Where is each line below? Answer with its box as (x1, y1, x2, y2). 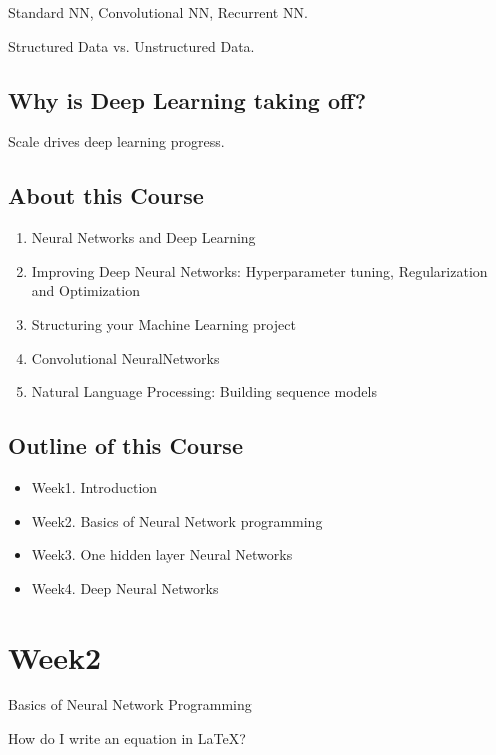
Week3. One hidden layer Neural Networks (31, 544, 293, 565)
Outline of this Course (8, 430, 243, 461)
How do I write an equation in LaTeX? (8, 728, 246, 749)
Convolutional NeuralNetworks (31, 347, 220, 368)
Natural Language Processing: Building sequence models (31, 381, 377, 402)
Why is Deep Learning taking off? (8, 84, 367, 115)
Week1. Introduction (31, 476, 158, 497)
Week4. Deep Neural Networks (31, 577, 219, 598)
